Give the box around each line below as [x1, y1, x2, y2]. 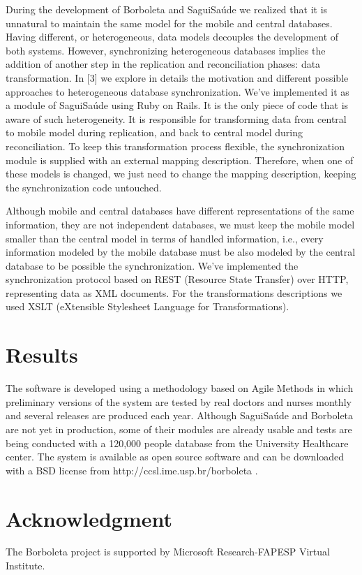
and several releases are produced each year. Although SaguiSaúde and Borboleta [6, 408, 354, 423]
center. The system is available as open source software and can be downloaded [6, 449, 345, 464]
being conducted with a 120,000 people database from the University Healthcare [6, 435, 349, 450]
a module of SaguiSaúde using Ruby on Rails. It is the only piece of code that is [6, 98, 349, 112]
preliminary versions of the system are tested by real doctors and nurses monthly [6, 394, 352, 409]
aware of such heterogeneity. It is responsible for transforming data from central [6, 111, 347, 126]
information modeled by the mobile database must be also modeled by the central [6, 245, 356, 259]
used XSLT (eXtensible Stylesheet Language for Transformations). [6, 299, 289, 314]
